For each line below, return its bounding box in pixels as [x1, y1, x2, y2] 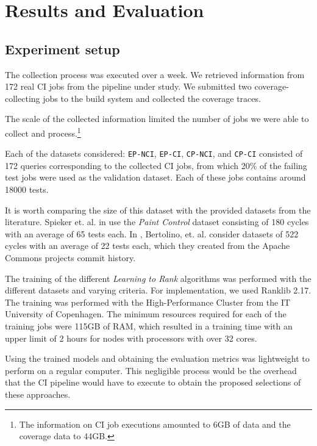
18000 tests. [5, 183, 49, 196]
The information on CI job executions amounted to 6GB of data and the [19, 417, 291, 430]
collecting [5, 92, 40, 104]
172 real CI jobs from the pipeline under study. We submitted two [5, 80, 252, 93]
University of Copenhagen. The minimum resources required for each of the [5, 308, 287, 320]
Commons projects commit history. [5, 251, 136, 264]
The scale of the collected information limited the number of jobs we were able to [5, 112, 309, 125]
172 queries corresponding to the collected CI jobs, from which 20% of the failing [5, 159, 307, 171]
